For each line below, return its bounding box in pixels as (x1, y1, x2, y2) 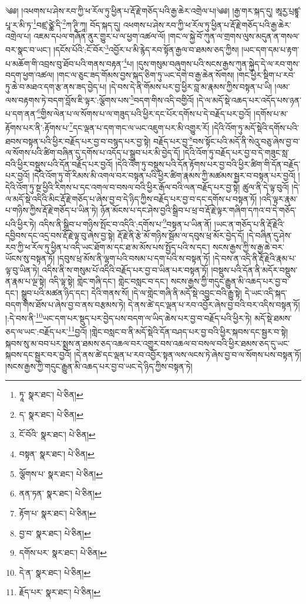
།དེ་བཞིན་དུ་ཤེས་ (247, 229, 292, 241)
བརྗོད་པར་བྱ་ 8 (153, 133, 193, 147)
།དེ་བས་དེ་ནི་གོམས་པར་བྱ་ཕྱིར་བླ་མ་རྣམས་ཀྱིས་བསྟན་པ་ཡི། (109, 80, 272, 92)
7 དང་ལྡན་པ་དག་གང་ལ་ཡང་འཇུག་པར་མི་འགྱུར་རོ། (69, 119, 210, 133)
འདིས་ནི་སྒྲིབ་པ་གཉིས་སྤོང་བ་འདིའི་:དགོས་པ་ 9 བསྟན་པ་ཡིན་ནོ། (39, 216, 212, 230)
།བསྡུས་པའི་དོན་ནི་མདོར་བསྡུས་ (211, 263, 298, 276)
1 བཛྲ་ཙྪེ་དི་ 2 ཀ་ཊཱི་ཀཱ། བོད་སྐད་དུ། (33, 16, 121, 31)
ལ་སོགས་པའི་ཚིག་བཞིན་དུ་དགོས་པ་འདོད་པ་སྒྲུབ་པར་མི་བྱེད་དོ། (5, 146, 180, 159)
